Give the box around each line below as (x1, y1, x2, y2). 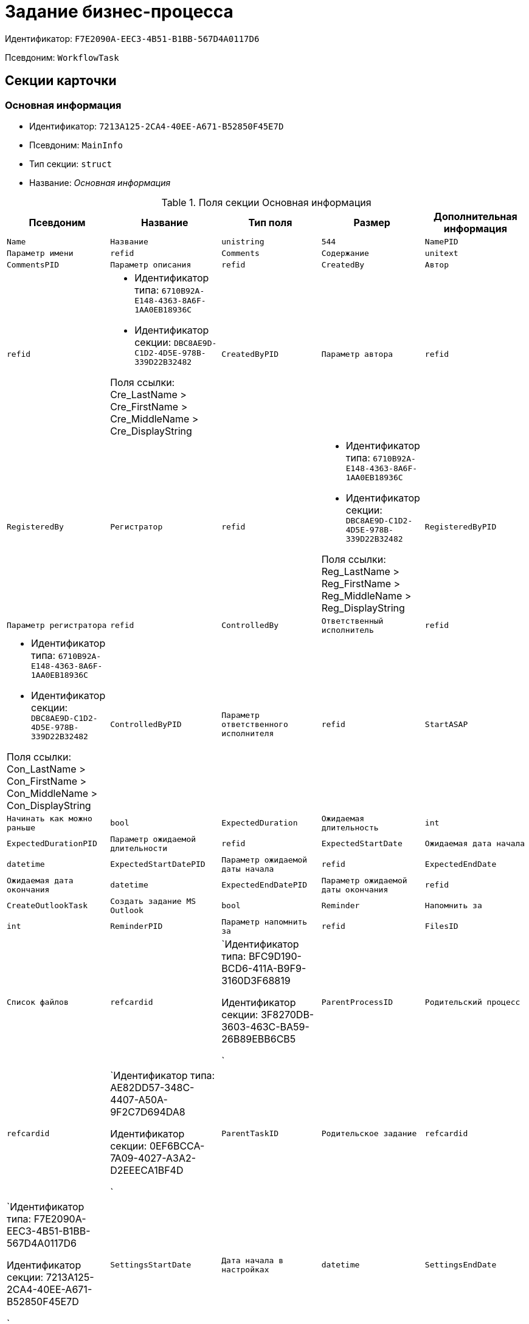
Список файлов (7, 998, 69, 1007)
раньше (7, 822, 35, 832)
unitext (424, 248, 458, 258)
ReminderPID (110, 922, 163, 931)
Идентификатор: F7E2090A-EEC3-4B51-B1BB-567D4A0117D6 (5, 33, 260, 44)
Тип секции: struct (29, 158, 112, 169)
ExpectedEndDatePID (221, 880, 308, 890)
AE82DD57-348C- (110, 1081, 195, 1094)
